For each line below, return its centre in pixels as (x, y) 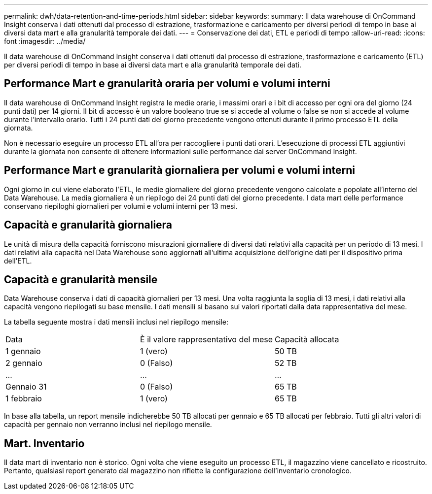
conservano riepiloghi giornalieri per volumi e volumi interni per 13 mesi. (121, 206)
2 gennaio (24, 363)
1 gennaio (23, 351)
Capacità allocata (307, 340)
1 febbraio (24, 399)
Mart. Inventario (44, 443)
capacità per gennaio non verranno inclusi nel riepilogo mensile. (108, 425)
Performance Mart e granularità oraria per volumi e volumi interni (167, 84)
